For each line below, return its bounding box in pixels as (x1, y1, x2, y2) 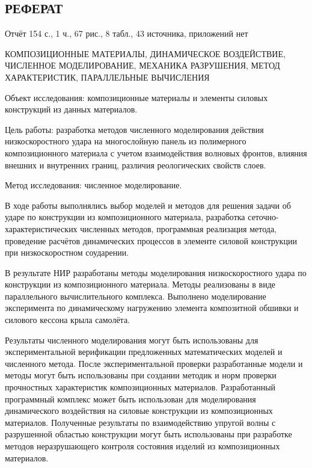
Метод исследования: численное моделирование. (5, 179, 182, 191)
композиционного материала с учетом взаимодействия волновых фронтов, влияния (5, 146, 307, 159)
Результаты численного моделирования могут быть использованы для (5, 333, 258, 346)
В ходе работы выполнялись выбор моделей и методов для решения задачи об (5, 199, 291, 211)
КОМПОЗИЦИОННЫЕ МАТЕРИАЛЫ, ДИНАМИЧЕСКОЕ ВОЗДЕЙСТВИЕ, (5, 47, 286, 60)
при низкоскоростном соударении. (5, 246, 129, 259)
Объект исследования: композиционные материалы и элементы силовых (5, 91, 268, 103)
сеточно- (248, 211, 279, 223)
